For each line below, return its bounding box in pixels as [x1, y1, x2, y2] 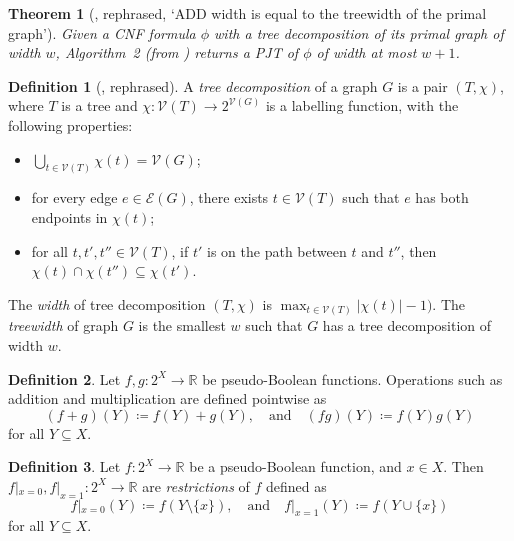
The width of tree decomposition [8, 293, 206, 314]
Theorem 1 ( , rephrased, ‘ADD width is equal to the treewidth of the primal [8, 3, 487, 23]
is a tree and [61, 95, 138, 116]
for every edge [31, 187, 118, 208]
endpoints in [31, 207, 108, 228]
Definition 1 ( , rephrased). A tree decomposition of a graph [8, 75, 378, 96]
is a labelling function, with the [265, 95, 459, 116]
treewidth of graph [8, 315, 119, 336]
